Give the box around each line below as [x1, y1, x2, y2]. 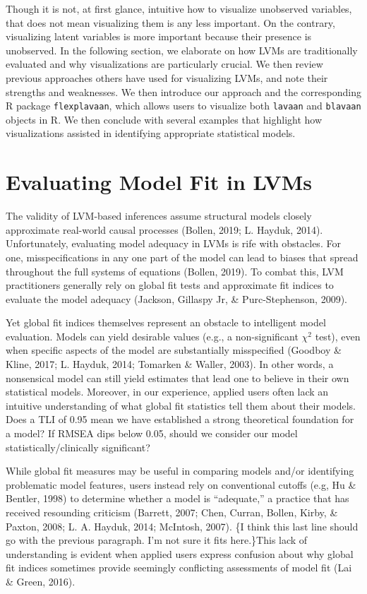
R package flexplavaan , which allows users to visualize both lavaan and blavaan [6, 98, 361, 113]
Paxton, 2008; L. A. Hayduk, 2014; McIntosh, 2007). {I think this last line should [6, 518, 359, 533]
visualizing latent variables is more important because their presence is [6, 29, 312, 44]
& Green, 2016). [6, 574, 76, 588]
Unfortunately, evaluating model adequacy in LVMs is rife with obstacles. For [6, 236, 341, 251]
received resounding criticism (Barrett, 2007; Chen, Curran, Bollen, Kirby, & [6, 505, 338, 519]
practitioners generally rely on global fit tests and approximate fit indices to [6, 278, 334, 292]
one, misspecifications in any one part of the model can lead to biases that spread [6, 249, 359, 264]
